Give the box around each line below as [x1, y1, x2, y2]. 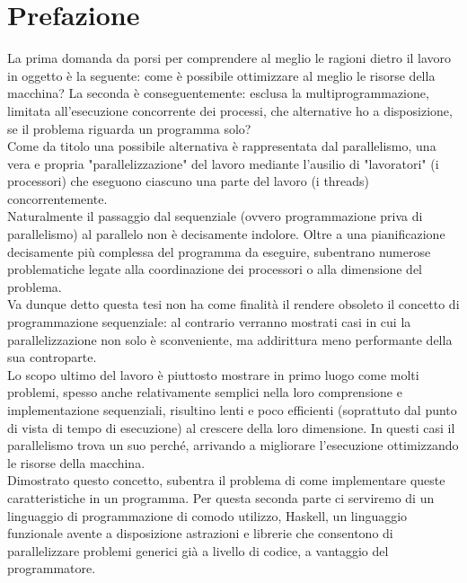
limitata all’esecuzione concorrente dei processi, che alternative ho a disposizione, [7, 101, 453, 119]
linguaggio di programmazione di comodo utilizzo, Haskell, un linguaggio [7, 506, 408, 525]
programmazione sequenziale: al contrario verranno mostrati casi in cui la [7, 313, 411, 331]
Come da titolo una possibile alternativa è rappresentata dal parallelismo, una [7, 137, 436, 155]
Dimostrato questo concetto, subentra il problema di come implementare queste [7, 471, 445, 490]
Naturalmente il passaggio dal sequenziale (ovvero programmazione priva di [7, 207, 423, 225]
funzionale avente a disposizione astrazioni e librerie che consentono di [7, 524, 393, 543]
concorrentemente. [7, 189, 108, 208]
